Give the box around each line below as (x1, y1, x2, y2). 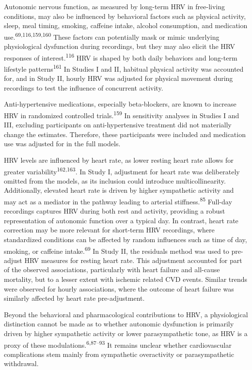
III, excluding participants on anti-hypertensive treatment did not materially (4, 120, 232, 130)
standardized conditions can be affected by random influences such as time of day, (4, 234, 247, 244)
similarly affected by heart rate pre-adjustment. (4, 293, 145, 303)
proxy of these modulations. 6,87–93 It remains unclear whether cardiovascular (4, 338, 232, 350)
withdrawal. (4, 358, 39, 369)
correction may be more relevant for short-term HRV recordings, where (4, 225, 215, 235)
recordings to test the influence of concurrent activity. (4, 82, 163, 92)
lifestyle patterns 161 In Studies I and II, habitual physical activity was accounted (4, 62, 244, 74)
